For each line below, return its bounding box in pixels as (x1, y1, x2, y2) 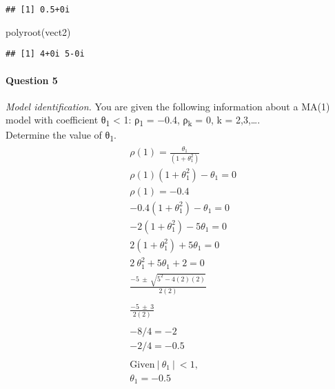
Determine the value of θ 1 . (6, 128, 116, 144)
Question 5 (6, 72, 58, 87)
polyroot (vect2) (6, 24, 71, 39)
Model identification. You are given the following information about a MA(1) (6, 99, 330, 113)
